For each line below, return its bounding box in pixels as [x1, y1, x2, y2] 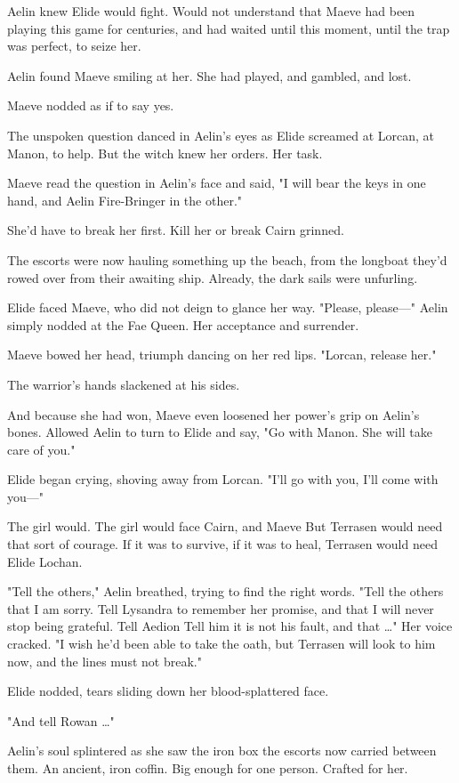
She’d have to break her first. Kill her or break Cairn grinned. [7, 221, 344, 239]
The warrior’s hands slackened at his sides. [7, 375, 240, 393]
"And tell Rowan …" [7, 711, 115, 730]
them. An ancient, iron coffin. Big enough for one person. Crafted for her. [7, 759, 408, 777]
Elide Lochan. [7, 552, 83, 570]
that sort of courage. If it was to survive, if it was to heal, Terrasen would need [7, 535, 438, 553]
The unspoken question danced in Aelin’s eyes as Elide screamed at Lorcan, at [7, 125, 435, 144]
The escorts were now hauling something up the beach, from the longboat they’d [7, 250, 447, 269]
